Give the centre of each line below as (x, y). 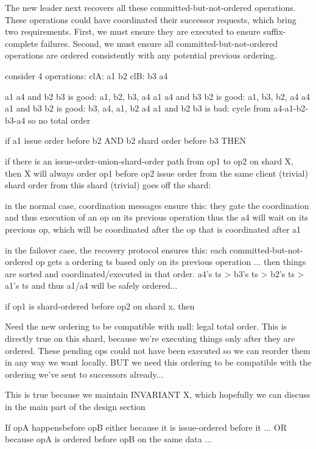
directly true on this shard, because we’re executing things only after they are (150, 338)
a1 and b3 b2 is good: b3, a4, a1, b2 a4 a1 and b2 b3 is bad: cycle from (138, 108)
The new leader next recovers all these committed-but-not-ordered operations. (150, 7)
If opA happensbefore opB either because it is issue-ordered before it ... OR (146, 427)
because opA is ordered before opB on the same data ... (109, 439)
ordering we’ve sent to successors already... (84, 374)
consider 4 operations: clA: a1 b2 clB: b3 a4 (86, 75)
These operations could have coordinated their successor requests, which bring (151, 19)
